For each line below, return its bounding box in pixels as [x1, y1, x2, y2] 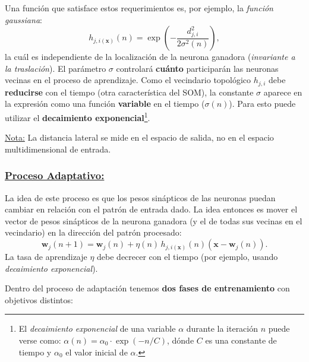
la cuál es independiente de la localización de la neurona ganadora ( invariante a [5, 50, 295, 63]
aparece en [263, 85, 302, 98]
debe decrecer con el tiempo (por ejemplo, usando [97, 250, 278, 263]
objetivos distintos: [5, 293, 73, 306]
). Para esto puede [229, 97, 296, 110]
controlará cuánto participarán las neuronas [116, 62, 279, 74]
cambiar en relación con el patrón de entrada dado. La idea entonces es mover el [5, 203, 298, 215]
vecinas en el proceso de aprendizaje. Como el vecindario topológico [5, 74, 251, 86]
